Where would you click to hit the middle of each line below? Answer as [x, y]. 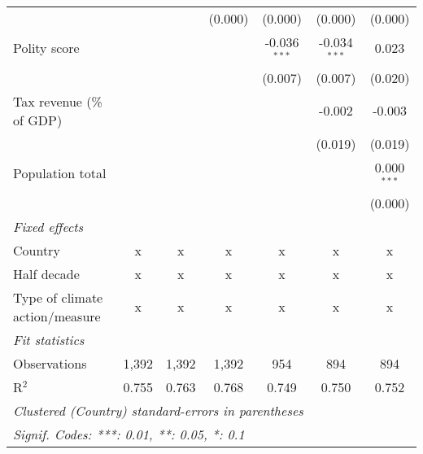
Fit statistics [49, 339]
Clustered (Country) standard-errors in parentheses [158, 410]
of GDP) [38, 120]
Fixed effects [48, 226]
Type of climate [58, 297]
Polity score [46, 48]
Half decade [46, 273]
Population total [60, 173]
